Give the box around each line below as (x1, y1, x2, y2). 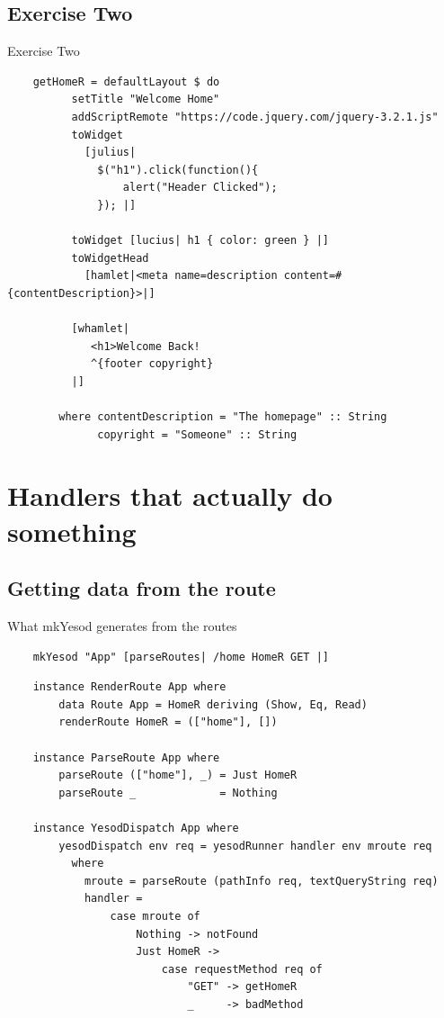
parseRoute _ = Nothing (58, 786, 278, 799)
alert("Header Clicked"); (122, 181, 278, 194)
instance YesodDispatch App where (32, 821, 239, 834)
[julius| (84, 146, 137, 159)
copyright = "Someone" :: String (97, 428, 297, 441)
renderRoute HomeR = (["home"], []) (58, 716, 278, 729)
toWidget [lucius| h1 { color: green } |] (71, 234, 329, 248)
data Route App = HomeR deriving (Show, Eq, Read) (58, 698, 368, 711)
